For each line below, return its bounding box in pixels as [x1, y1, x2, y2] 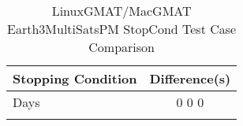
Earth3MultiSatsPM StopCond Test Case [7, 20, 237, 38]
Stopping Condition [13, 69, 137, 87]
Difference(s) [149, 69, 231, 87]
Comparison [88, 38, 155, 56]
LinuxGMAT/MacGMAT [51, 2, 192, 20]
